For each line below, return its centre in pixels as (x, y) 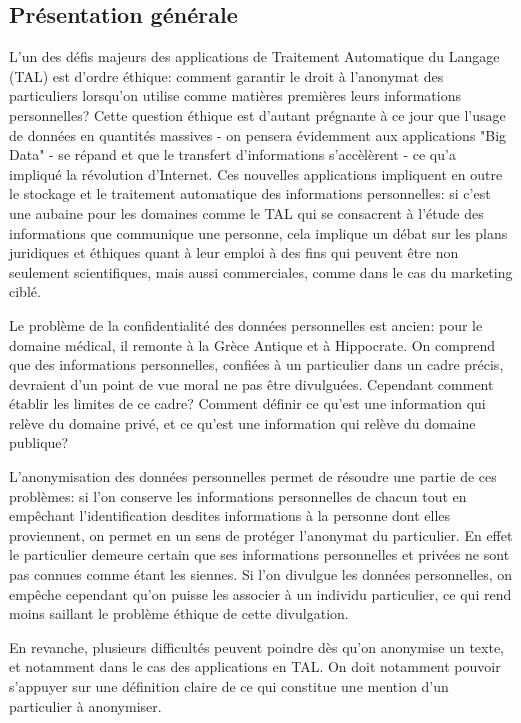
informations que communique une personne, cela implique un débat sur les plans (258, 232)
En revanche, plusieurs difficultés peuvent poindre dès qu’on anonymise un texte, (256, 646)
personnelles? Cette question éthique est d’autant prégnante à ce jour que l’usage (257, 114)
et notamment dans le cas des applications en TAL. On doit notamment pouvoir (255, 666)
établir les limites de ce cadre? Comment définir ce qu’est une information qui (247, 403)
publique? (39, 442)
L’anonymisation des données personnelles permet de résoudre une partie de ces (253, 476)
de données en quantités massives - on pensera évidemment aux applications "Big (258, 134)
